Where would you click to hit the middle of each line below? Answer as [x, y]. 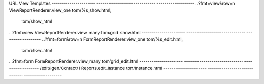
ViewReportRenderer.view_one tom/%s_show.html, [60, 10]
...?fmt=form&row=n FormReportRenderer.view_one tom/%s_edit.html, [112, 39]
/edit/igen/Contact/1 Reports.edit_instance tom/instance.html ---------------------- [123, 68]
